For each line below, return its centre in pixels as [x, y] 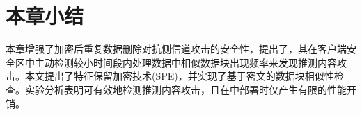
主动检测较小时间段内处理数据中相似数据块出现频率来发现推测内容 [186, 62]
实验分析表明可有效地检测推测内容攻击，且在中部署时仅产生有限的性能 [186, 89]
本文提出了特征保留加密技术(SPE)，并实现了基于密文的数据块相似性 [179, 76]
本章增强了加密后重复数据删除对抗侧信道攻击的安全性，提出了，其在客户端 [176, 49]
